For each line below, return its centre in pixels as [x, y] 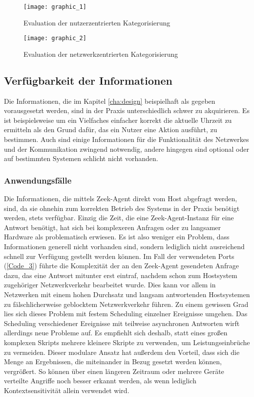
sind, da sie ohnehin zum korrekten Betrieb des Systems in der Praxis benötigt [122, 208]
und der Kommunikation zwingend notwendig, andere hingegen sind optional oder [127, 149]
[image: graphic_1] [55, 7]
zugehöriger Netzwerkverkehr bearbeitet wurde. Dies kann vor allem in [110, 285]
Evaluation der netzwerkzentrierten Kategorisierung [101, 54]
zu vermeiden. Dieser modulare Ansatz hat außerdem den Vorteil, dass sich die [122, 352]
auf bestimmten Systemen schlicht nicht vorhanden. [81, 158]
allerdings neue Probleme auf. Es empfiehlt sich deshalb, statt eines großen [116, 333]
